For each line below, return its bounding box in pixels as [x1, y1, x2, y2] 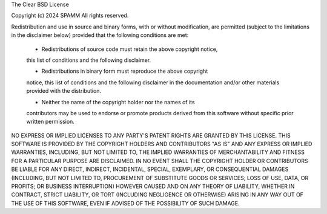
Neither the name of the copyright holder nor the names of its [41, 98, 195, 105]
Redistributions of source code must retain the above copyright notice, [41, 45, 218, 53]
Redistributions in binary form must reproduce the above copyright [41, 67, 208, 75]
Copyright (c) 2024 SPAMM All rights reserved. [11, 12, 129, 19]
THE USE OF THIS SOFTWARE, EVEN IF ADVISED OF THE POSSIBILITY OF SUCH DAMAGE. [11, 199, 240, 207]
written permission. [26, 118, 75, 125]
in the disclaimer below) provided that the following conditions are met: [11, 32, 189, 39]
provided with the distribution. [26, 87, 102, 95]
